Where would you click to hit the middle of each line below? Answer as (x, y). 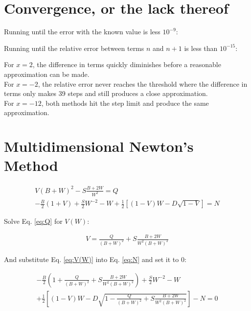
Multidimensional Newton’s (99, 146)
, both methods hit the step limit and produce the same (125, 103)
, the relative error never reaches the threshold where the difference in (143, 84)
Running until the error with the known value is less (82, 32)
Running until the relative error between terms (74, 48)
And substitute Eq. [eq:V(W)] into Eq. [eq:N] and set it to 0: (95, 259)
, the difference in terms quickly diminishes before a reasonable (127, 64)
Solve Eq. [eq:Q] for (33, 221)
